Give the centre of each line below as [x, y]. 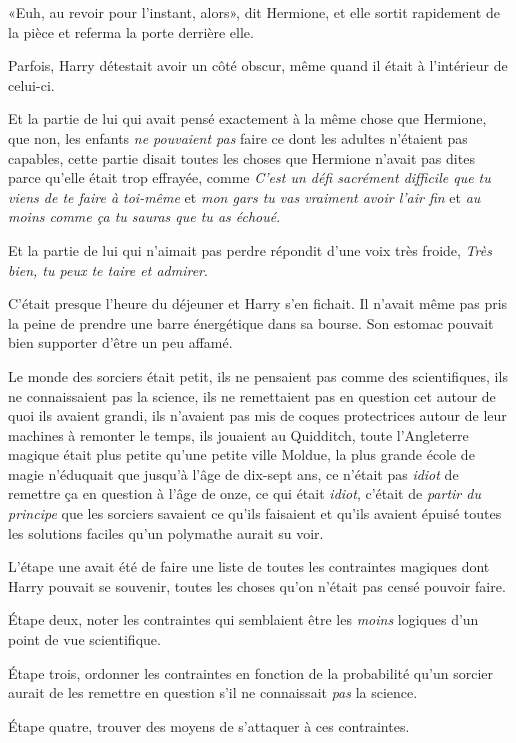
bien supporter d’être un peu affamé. [120, 342]
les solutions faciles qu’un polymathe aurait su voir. [166, 532]
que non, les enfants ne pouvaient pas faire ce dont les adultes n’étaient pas [238, 137]
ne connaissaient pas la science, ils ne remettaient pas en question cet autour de [252, 395]
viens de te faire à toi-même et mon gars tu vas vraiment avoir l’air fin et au [244, 196]
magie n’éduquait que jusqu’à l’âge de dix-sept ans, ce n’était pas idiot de [233, 473]
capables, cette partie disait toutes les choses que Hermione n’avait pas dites [241, 157]
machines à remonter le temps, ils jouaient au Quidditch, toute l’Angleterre [238, 434]
